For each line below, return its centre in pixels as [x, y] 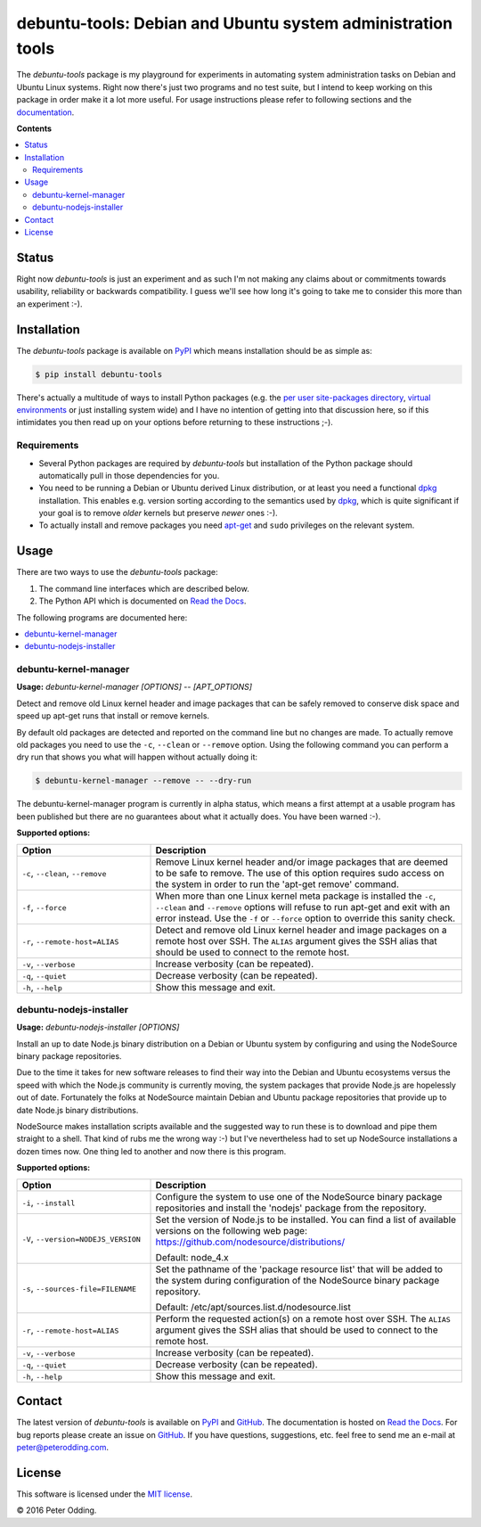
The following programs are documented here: [102, 617]
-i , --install [49, 1202]
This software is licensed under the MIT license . [105, 1494]
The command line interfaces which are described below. [144, 588]
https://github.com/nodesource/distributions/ [250, 1242]
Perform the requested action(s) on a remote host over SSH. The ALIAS [303, 1318]
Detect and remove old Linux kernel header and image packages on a [301, 930]
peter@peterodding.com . [63, 1447]
